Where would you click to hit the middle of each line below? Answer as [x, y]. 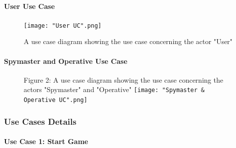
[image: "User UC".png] [63, 25]
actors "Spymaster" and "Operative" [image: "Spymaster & [114, 89]
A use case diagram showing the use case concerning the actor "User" [128, 41]
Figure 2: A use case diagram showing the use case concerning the [123, 79]
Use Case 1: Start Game [46, 141]
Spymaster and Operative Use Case [66, 61]
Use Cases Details [40, 121]
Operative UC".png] [56, 100]
